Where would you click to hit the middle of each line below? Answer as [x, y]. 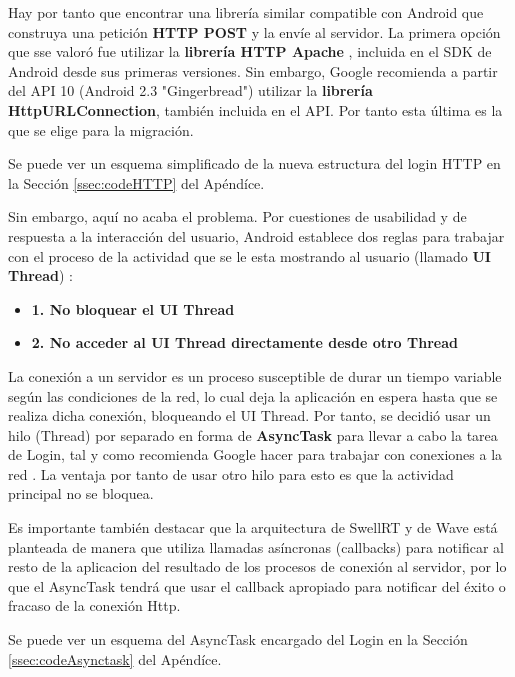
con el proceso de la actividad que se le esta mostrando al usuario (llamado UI [249, 255]
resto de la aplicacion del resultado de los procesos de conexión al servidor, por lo [257, 566]
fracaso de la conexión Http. [94, 605]
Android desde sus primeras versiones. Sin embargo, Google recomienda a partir [253, 70]
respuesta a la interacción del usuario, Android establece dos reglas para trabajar [256, 235]
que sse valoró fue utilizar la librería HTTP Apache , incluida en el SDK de [250, 51]
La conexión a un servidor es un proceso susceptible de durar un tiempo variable [255, 375]
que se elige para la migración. [101, 129]
